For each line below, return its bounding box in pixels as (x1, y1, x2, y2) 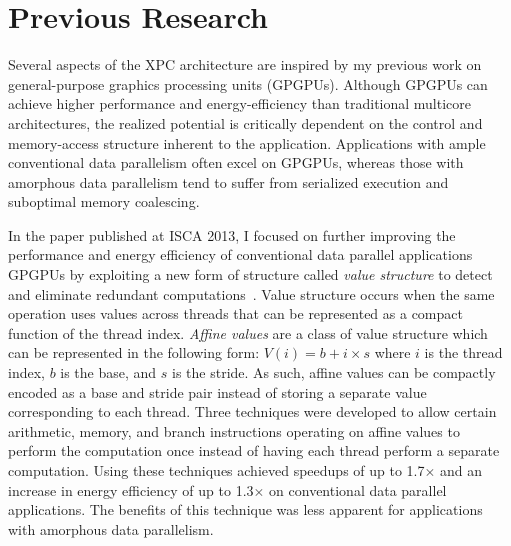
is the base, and (60, 362, 157, 383)
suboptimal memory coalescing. (8, 191, 200, 212)
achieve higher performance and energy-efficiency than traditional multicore (8, 93, 472, 114)
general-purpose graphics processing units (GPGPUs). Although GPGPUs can (8, 73, 488, 94)
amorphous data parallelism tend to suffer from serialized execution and (8, 171, 449, 192)
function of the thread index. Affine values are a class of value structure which (8, 322, 488, 343)
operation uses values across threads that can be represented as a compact (8, 303, 463, 324)
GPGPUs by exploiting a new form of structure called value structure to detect (8, 264, 493, 285)
